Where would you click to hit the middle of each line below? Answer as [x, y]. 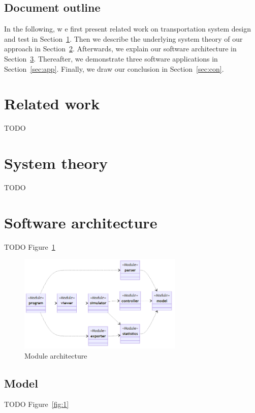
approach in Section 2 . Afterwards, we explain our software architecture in [120, 49]
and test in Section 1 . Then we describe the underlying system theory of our [123, 38]
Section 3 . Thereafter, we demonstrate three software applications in [111, 58]
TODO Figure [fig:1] [37, 404]
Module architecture [56, 355]
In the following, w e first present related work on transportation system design [128, 29]
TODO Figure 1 [30, 246]
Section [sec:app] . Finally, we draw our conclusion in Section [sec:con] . [114, 68]
